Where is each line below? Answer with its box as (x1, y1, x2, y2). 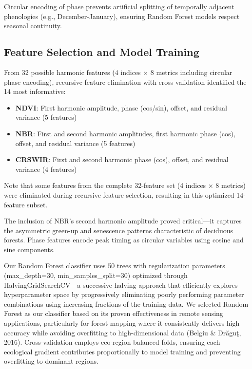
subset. (27, 199, 48, 209)
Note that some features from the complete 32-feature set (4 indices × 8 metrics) (4, 180, 246, 190)
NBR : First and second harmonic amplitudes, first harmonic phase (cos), (15, 128, 235, 138)
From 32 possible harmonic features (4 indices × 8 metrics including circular (4, 67, 233, 77)
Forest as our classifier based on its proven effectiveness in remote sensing (4, 308, 223, 318)
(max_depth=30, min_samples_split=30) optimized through (4, 270, 188, 280)
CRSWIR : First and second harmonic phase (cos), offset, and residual (15, 154, 229, 165)
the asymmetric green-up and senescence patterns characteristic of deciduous (4, 225, 233, 235)
